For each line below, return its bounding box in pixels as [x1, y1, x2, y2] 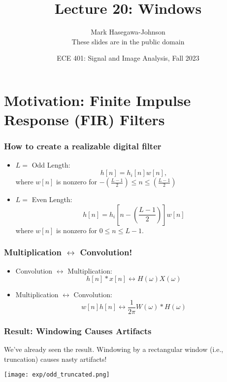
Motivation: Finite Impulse [4, 90, 191, 110]
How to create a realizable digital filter [4, 140, 162, 152]
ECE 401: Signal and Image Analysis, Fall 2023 [57, 53, 199, 63]
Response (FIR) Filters [4, 109, 165, 130]
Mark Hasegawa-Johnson [91, 27, 165, 37]
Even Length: [32, 194, 72, 205]
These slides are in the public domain [71, 36, 185, 46]
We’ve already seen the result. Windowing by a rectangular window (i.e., [4, 344, 224, 354]
